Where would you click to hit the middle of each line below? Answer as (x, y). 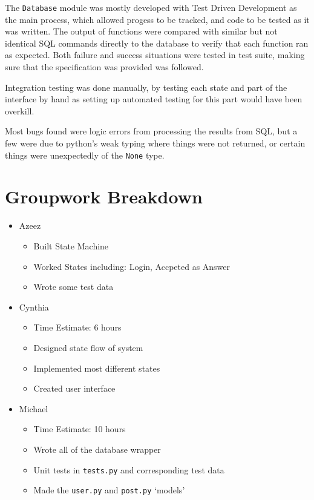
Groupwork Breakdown (104, 196)
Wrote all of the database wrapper (97, 449)
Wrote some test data (74, 287)
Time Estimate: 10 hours (80, 429)
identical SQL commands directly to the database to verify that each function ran (157, 43)
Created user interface (74, 388)
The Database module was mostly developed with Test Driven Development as (151, 7)
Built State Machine (71, 245)
